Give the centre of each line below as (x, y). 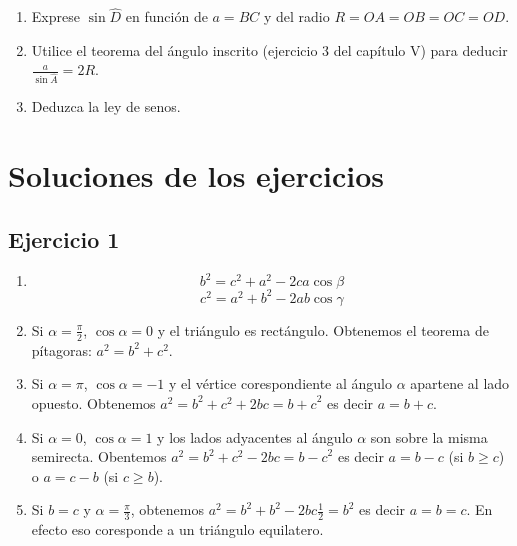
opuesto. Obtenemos (93, 402)
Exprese (55, 16)
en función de (166, 16)
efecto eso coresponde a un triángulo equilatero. (177, 529)
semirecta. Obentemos (99, 456)
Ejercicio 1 (64, 238)
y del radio (296, 16)
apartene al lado (460, 383)
